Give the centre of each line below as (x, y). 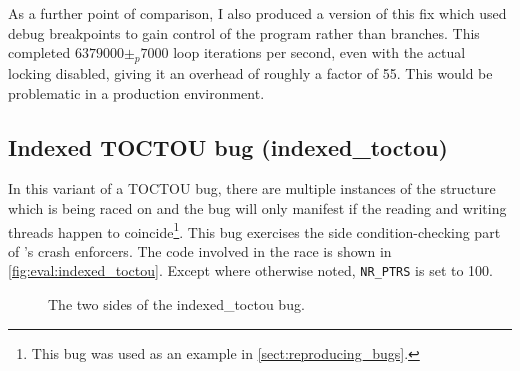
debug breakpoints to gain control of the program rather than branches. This (244, 32)
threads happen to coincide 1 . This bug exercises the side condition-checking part (254, 230)
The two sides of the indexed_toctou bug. (176, 304)
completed (39, 52)
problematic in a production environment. (136, 92)
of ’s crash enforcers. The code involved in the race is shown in (200, 250)
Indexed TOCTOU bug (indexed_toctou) (228, 146)
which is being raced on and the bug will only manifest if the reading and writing (257, 207)
